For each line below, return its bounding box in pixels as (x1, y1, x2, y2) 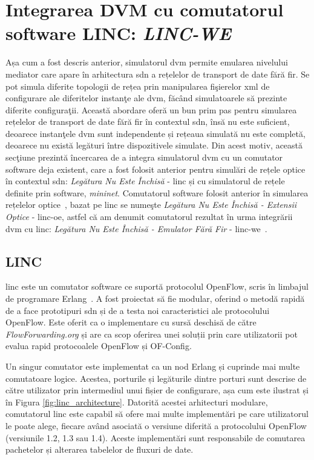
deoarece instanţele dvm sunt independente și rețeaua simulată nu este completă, (5, 127, 306, 139)
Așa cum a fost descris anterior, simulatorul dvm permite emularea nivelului (5, 56, 288, 68)
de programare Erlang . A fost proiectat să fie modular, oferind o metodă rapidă (5, 292, 305, 305)
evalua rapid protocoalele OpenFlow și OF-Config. (5, 339, 192, 352)
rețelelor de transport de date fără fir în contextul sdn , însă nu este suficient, (5, 115, 290, 128)
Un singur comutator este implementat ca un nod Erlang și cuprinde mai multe (5, 359, 300, 372)
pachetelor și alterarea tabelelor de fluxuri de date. (5, 443, 194, 456)
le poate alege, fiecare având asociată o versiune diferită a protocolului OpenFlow (5, 419, 307, 432)
